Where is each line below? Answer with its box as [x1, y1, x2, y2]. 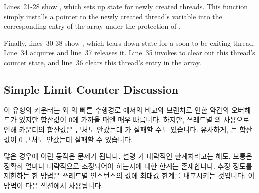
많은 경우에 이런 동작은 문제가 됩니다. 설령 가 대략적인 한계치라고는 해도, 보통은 [4, 151, 252, 161]
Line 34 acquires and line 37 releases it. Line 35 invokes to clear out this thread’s [4, 47, 255, 58]
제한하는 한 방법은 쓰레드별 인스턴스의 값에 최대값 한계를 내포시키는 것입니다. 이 [4, 170, 255, 181]
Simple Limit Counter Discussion [4, 81, 179, 96]
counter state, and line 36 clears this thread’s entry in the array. [4, 57, 201, 67]
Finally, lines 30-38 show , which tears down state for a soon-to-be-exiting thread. [4, 37, 255, 48]
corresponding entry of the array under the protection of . [4, 21, 181, 31]
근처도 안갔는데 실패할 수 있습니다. [25, 134, 133, 144]
